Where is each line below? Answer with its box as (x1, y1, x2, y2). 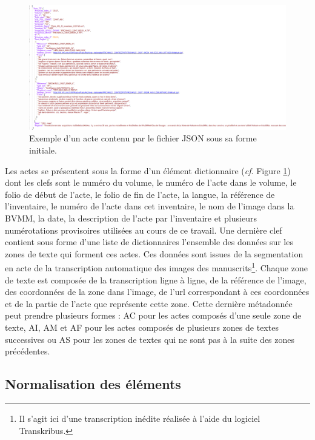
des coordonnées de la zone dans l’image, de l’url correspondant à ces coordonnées (5, 285, 310, 298)
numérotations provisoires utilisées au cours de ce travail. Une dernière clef (5, 223, 282, 236)
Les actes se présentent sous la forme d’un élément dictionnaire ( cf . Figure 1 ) (5, 164, 291, 177)
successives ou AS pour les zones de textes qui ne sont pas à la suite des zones (5, 333, 295, 345)
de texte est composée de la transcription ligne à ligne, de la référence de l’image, (5, 273, 307, 286)
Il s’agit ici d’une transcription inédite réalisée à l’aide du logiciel (19, 411, 260, 424)
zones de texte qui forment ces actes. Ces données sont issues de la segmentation (5, 247, 303, 260)
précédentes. (5, 345, 50, 357)
